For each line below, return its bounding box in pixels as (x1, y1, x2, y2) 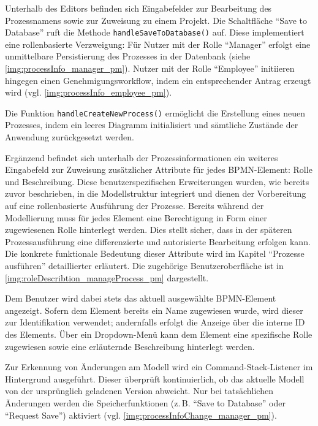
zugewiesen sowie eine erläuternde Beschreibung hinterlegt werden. (5, 340, 255, 352)
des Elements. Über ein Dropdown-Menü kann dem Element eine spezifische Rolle (5, 327, 312, 340)
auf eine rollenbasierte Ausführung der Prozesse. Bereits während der (5, 199, 264, 212)
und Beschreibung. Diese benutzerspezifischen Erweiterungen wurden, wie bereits (5, 175, 309, 188)
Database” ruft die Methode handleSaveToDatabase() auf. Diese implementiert (5, 26, 305, 39)
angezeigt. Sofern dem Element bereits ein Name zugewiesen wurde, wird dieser (5, 303, 303, 316)
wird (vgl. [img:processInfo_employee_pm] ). (5, 86, 172, 99)
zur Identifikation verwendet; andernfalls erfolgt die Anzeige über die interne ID (5, 316, 305, 329)
